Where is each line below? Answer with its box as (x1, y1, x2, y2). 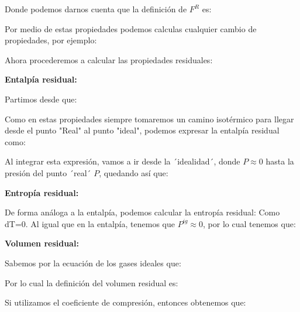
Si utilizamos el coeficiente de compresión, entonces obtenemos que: (5, 296, 246, 308)
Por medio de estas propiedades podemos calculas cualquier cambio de (5, 22, 257, 35)
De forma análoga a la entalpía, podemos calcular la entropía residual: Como (5, 206, 280, 218)
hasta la (265, 155, 294, 167)
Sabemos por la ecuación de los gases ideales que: (5, 256, 181, 269)
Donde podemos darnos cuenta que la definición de (5, 3, 187, 15)
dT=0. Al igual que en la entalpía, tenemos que (5, 217, 175, 229)
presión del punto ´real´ (5, 166, 91, 179)
